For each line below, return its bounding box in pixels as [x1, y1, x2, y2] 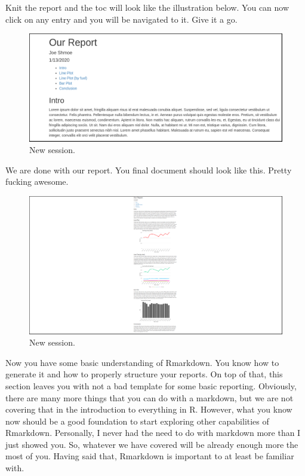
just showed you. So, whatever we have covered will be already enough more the [5, 438, 298, 450]
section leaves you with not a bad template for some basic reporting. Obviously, [5, 379, 297, 392]
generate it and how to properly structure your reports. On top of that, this [5, 368, 283, 380]
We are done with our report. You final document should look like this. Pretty [5, 163, 292, 176]
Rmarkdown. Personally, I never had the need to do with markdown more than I [5, 426, 301, 439]
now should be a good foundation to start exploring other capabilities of [5, 414, 269, 427]
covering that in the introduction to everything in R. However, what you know [5, 403, 292, 416]
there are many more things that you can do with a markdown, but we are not [5, 391, 294, 404]
